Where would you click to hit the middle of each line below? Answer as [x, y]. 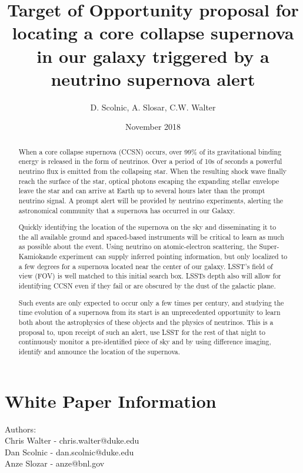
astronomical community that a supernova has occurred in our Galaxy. [127, 210]
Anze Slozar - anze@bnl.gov [55, 463]
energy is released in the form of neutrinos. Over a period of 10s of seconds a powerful [150, 161]
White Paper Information [111, 400]
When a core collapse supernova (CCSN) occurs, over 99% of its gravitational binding [150, 151]
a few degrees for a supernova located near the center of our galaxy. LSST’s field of [146, 266]
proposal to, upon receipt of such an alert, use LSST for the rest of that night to [142, 332]
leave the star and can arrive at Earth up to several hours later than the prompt [142, 191]
